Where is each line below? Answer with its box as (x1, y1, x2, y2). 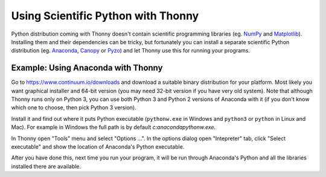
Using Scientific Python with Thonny (11, 9, 199, 22)
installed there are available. (11, 163, 81, 170)
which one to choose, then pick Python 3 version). (11, 104, 136, 111)
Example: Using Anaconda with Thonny (11, 63, 163, 73)
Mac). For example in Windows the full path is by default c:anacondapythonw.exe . (11, 124, 216, 131)
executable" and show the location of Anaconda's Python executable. (11, 143, 185, 150)
